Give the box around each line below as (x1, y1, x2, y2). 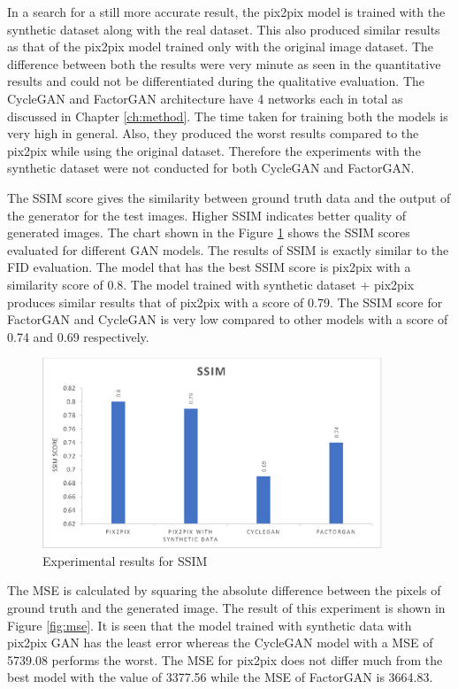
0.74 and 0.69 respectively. (7, 327, 149, 345)
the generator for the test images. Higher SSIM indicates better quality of (7, 205, 407, 224)
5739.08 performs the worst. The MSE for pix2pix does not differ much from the (7, 650, 443, 669)
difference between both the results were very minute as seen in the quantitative (7, 54, 441, 73)
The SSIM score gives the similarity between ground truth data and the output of (7, 188, 451, 206)
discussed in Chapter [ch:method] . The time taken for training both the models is (7, 106, 448, 125)
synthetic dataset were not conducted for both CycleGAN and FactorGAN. (7, 159, 415, 177)
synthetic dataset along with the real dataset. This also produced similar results (7, 19, 440, 38)
